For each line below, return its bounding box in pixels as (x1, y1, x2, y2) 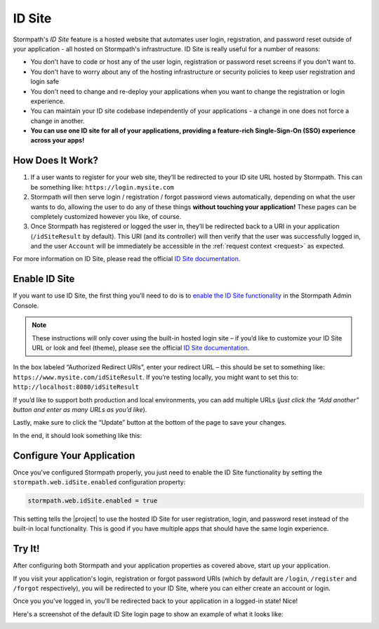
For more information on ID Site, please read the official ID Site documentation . (13, 255, 241, 263)
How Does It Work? (13, 154, 98, 166)
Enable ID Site (13, 273, 75, 285)
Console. (13, 301, 39, 310)
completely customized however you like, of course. (30, 212, 182, 220)
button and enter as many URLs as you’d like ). (13, 405, 147, 413)
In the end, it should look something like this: (13, 431, 142, 439)
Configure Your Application (13, 449, 135, 461)
